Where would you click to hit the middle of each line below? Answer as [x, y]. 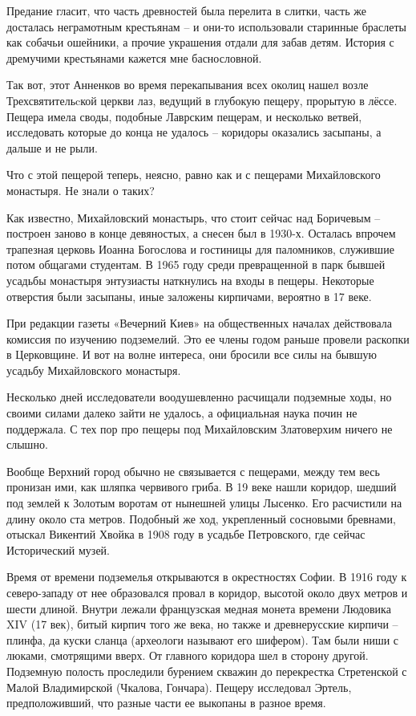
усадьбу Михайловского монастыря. [94, 370]
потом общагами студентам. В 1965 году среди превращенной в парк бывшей [196, 264]
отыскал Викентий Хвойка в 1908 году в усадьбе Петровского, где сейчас [186, 534]
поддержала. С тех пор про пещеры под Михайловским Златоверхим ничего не [200, 428]
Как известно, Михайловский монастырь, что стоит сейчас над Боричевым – [194, 217]
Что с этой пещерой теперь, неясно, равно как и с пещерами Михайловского [194, 175]
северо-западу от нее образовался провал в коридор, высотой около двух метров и [207, 592]
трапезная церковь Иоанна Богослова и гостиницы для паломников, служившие [200, 248]
